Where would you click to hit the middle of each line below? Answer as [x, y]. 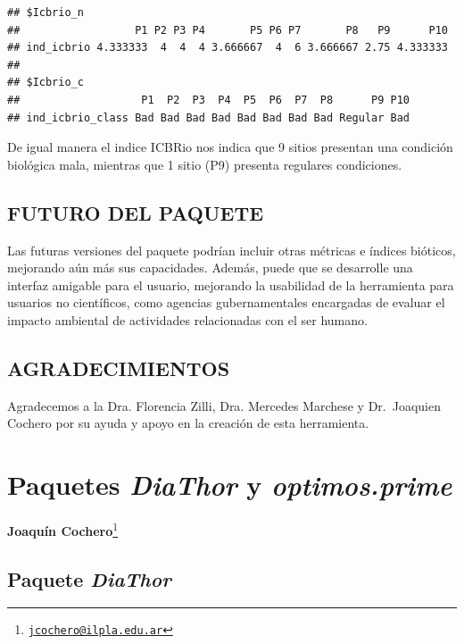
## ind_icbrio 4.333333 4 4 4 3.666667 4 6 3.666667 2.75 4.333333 [228, 48]
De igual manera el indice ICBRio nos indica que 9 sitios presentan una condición [230, 147]
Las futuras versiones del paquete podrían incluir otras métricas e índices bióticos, [232, 250]
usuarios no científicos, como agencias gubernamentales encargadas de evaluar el [226, 302]
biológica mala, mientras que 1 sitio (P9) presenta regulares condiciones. [205, 164]
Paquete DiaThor [89, 578]
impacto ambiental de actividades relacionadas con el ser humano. [187, 319]
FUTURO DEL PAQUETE [136, 212]
